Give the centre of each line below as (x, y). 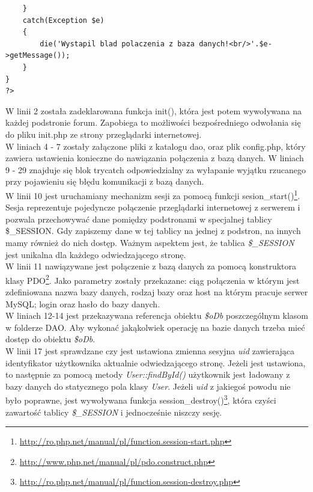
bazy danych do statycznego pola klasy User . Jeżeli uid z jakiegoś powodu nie (148, 386)
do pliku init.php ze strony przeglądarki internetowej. (104, 134)
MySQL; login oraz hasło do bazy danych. (83, 303)
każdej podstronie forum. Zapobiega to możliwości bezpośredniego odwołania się (153, 122)
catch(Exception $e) (63, 20)
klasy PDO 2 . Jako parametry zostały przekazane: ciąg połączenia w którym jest (153, 279)
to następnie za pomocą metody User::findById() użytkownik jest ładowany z (148, 374)
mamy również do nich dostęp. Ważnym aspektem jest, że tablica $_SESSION (150, 242)
